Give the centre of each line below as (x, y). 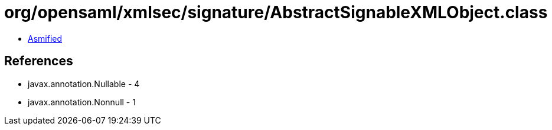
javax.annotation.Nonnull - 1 (82, 102)
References (39, 61)
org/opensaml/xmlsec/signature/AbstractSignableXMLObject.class (276, 12)
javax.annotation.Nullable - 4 (84, 84)
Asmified (45, 38)
